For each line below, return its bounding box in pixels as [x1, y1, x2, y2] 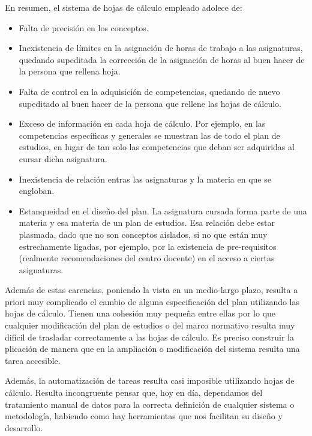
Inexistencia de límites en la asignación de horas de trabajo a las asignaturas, [19, 41, 303, 54]
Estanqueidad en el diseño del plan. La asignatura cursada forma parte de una [19, 204, 307, 217]
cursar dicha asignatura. [19, 152, 107, 165]
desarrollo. [5, 421, 43, 434]
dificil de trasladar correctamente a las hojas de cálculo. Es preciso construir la [5, 330, 294, 343]
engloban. [19, 184, 55, 197]
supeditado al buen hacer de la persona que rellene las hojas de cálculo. [19, 97, 281, 109]
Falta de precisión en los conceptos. [19, 21, 149, 34]
